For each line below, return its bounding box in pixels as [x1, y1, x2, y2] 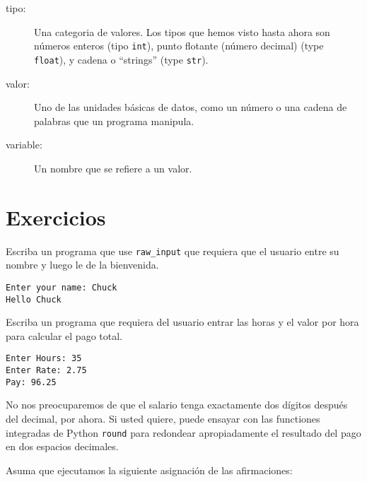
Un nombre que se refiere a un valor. [34, 160, 192, 175]
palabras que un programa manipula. [34, 113, 194, 128]
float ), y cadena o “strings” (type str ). [34, 52, 209, 66]
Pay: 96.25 [6, 377, 57, 387]
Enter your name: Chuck [6, 282, 117, 293]
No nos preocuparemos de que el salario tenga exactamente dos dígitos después [6, 397, 348, 412]
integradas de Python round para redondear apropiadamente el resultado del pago [6, 425, 361, 440]
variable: [6, 137, 42, 152]
